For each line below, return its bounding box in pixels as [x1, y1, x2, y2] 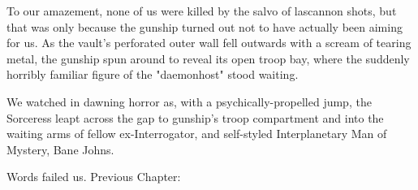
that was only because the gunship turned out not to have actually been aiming [6, 18, 403, 35]
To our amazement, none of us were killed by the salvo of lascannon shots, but [6, 2, 397, 19]
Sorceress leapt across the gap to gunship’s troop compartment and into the [6, 109, 384, 126]
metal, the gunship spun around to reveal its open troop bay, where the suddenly [6, 50, 410, 67]
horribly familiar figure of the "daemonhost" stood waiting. [6, 66, 299, 83]
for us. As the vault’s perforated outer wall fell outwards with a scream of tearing [6, 34, 412, 51]
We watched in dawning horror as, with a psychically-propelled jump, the [6, 93, 372, 110]
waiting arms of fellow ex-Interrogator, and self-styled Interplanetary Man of [6, 125, 387, 142]
